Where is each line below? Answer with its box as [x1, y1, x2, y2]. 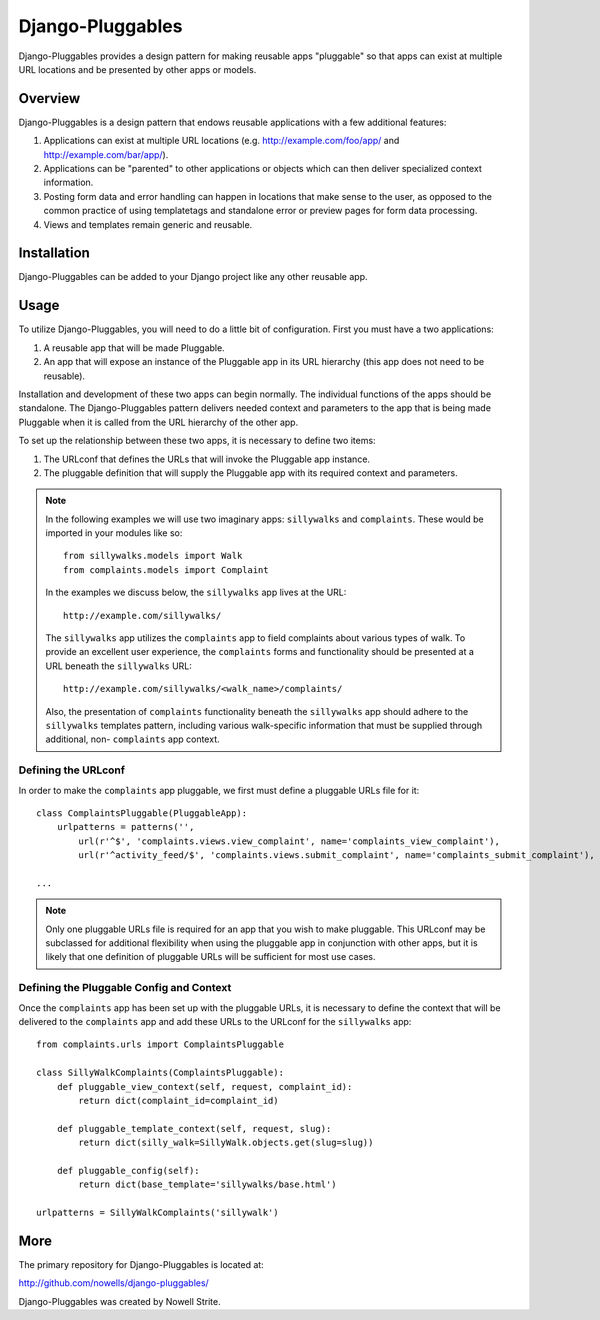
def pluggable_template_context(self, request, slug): [56, 1123, 332, 1134]
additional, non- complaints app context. [45, 733, 220, 745]
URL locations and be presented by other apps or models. [18, 63, 257, 75]
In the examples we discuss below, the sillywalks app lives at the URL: [45, 586, 347, 599]
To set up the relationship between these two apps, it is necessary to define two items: [18, 435, 376, 447]
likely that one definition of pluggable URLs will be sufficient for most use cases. [45, 951, 376, 963]
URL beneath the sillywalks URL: [45, 660, 192, 672]
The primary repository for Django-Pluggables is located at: [18, 1258, 264, 1270]
